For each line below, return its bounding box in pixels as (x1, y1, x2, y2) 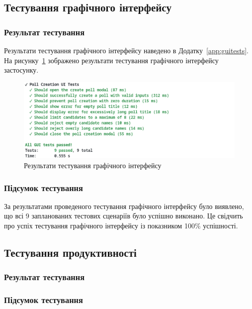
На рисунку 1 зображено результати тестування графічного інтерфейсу (4, 55, 219, 65)
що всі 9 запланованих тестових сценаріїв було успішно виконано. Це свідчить (4, 210, 243, 221)
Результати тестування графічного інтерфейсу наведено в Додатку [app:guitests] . (4, 45, 249, 55)
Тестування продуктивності (4, 244, 137, 260)
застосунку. (4, 65, 39, 75)
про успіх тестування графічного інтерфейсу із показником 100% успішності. (4, 220, 238, 230)
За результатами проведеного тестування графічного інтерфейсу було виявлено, (4, 201, 244, 211)
